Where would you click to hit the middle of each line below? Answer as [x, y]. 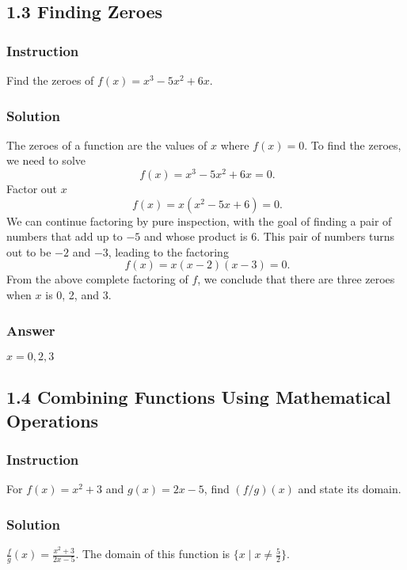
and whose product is [196, 236]
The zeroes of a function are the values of [107, 144]
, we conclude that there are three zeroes [296, 279]
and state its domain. [350, 489]
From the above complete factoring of [97, 279]
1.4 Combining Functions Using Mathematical [199, 397]
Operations [53, 420]
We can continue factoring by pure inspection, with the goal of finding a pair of [199, 220]
